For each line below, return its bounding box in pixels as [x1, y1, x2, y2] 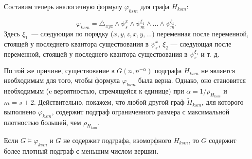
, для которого [201, 97, 244, 107]
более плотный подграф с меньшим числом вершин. [4, 145, 159, 156]
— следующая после [170, 38, 232, 48]
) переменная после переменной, [152, 29, 249, 39]
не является [201, 65, 235, 76]
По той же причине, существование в [4, 65, 115, 76]
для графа [140, 1, 170, 11]
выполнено [4, 106, 36, 116]
